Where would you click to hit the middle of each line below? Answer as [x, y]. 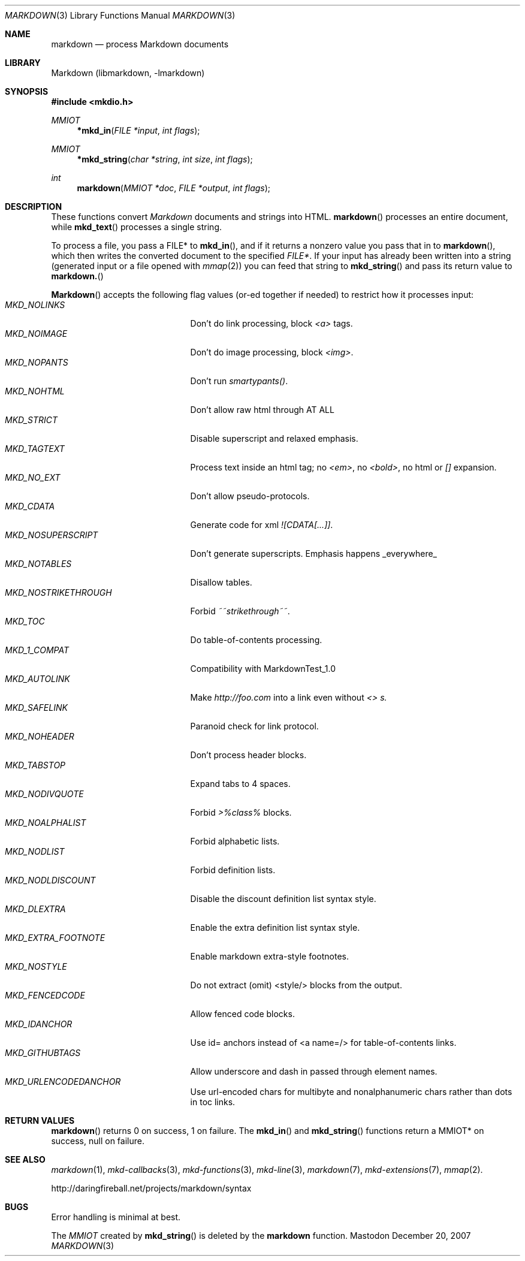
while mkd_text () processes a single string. [137, 227]
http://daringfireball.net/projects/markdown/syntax [151, 1188]
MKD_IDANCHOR [39, 1024]
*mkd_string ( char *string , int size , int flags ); [165, 159]
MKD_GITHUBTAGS [43, 1053]
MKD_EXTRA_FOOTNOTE [55, 938]
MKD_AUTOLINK [37, 679]
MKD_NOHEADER [40, 736]
